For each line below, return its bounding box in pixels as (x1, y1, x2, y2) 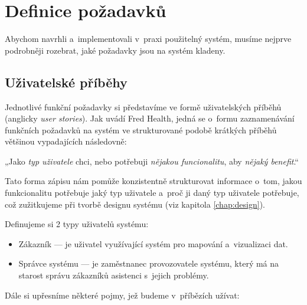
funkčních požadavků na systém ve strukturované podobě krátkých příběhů (5, 123, 277, 136)
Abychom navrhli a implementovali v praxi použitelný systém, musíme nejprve (5, 32, 292, 45)
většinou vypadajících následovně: (5, 135, 127, 147)
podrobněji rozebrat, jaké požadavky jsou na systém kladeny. (5, 44, 226, 56)
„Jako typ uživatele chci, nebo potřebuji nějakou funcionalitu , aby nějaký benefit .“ (5, 155, 299, 167)
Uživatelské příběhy (5, 73, 128, 91)
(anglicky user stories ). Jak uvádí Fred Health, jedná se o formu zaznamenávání (5, 112, 295, 124)
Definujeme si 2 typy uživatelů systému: (5, 218, 149, 230)
